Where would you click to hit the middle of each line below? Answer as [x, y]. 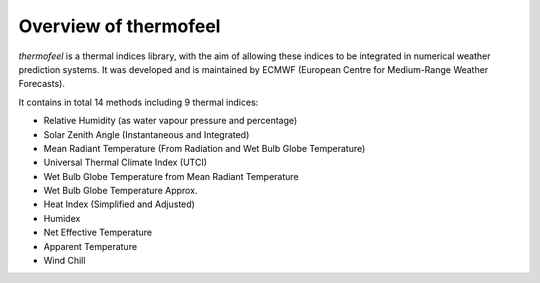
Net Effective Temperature [98, 232]
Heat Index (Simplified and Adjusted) [119, 204]
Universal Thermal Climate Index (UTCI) [125, 162]
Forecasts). [41, 84]
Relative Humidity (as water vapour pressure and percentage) [170, 121]
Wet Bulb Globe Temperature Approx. [120, 191]
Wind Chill [64, 261]
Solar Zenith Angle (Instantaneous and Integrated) [146, 134]
